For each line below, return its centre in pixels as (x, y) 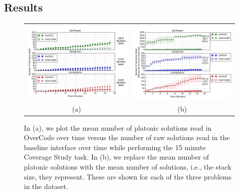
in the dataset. (46, 186)
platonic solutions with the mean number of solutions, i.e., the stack (128, 167)
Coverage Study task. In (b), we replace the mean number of (117, 157)
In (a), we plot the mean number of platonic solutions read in (118, 127)
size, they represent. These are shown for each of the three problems (128, 176)
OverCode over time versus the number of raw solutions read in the (127, 137)
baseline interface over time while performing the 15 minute (115, 147)
